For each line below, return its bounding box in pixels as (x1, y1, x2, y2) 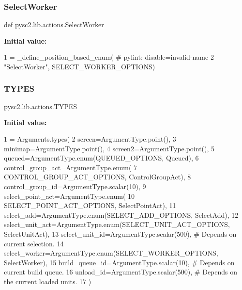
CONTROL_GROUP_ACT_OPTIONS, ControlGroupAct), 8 (4, 172, 191, 182)
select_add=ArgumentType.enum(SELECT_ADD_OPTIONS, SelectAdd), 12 (4, 209, 239, 220)
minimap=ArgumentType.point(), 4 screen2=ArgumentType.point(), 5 (4, 143, 215, 153)
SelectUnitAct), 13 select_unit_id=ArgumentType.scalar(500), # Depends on (4, 228, 237, 239)
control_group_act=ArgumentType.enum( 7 (4, 162, 137, 172)
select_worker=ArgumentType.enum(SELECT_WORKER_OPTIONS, (4, 248, 218, 258)
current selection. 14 (4, 238, 64, 248)
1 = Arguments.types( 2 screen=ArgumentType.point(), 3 (4, 134, 176, 144)
